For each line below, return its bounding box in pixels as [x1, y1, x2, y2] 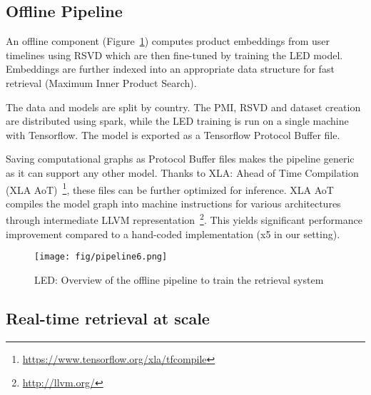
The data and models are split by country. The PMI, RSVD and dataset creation [6, 99, 361, 114]
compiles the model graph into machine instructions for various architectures [6, 195, 341, 210]
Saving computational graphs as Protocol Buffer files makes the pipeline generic [6, 151, 355, 166]
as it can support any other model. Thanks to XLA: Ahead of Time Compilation [6, 165, 359, 180]
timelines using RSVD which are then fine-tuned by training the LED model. [6, 47, 343, 62]
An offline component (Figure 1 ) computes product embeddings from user [6, 34, 330, 48]
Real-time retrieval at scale [6, 307, 210, 329]
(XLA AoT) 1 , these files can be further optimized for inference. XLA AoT [6, 180, 334, 197]
